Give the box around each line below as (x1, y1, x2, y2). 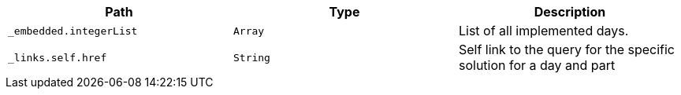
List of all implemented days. (458, 23, 629, 38)
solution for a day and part (458, 57, 616, 73)
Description (534, 4, 606, 20)
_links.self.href (8, 51, 107, 64)
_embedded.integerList (8, 24, 138, 37)
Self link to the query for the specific (458, 42, 675, 57)
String (233, 51, 270, 64)
